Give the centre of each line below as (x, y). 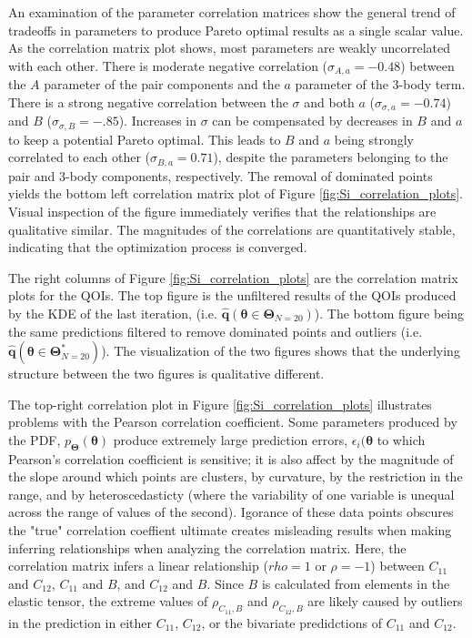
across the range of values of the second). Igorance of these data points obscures (231, 512)
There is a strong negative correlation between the (148, 101)
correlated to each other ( (80, 157)
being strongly (374, 139)
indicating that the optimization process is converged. (158, 247)
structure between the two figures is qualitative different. (166, 374)
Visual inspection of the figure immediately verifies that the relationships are (222, 211)
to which (401, 439)
